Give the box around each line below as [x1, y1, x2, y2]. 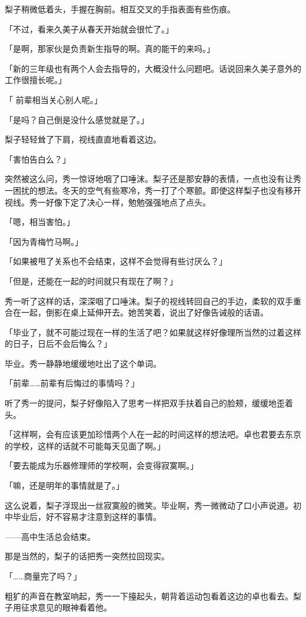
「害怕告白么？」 [5, 152, 71, 165]
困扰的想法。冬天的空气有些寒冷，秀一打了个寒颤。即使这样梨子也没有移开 [12, 184, 301, 196]
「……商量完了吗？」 [5, 570, 82, 582]
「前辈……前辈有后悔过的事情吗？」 [5, 377, 139, 389]
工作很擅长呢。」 [5, 74, 66, 86]
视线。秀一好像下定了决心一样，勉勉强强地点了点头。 [5, 195, 211, 208]
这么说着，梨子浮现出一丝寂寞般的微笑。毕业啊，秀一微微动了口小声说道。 [5, 499, 293, 511]
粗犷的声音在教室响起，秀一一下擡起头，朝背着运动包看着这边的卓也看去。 [5, 589, 293, 602]
